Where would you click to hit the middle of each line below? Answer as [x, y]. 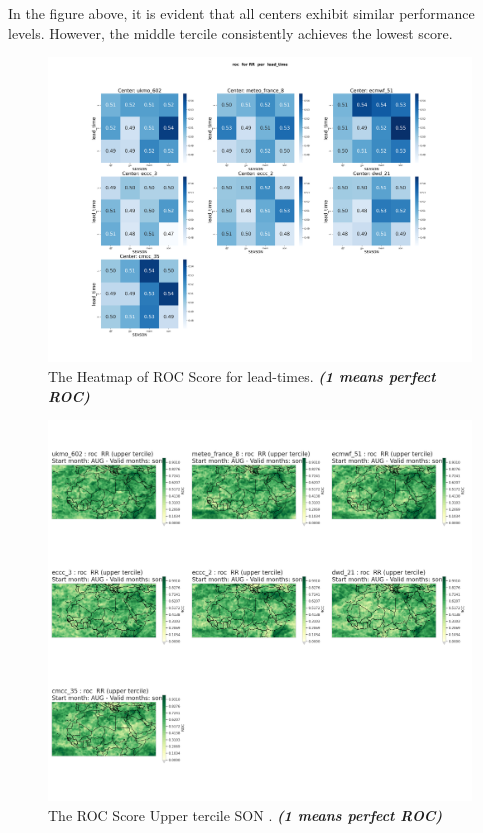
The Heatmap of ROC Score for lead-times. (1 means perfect [242, 375]
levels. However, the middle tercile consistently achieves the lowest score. [230, 32]
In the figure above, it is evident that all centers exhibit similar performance [241, 13]
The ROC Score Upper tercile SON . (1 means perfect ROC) [245, 815]
